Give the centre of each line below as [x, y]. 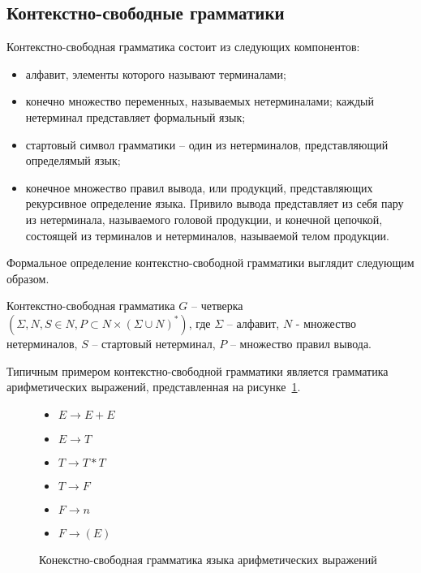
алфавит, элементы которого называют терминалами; [156, 73]
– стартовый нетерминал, [154, 343]
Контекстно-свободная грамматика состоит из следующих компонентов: [183, 47]
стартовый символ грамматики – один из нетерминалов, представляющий [207, 144]
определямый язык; [73, 160]
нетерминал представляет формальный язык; [135, 116]
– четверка [217, 306]
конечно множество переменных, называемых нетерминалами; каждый [200, 101]
